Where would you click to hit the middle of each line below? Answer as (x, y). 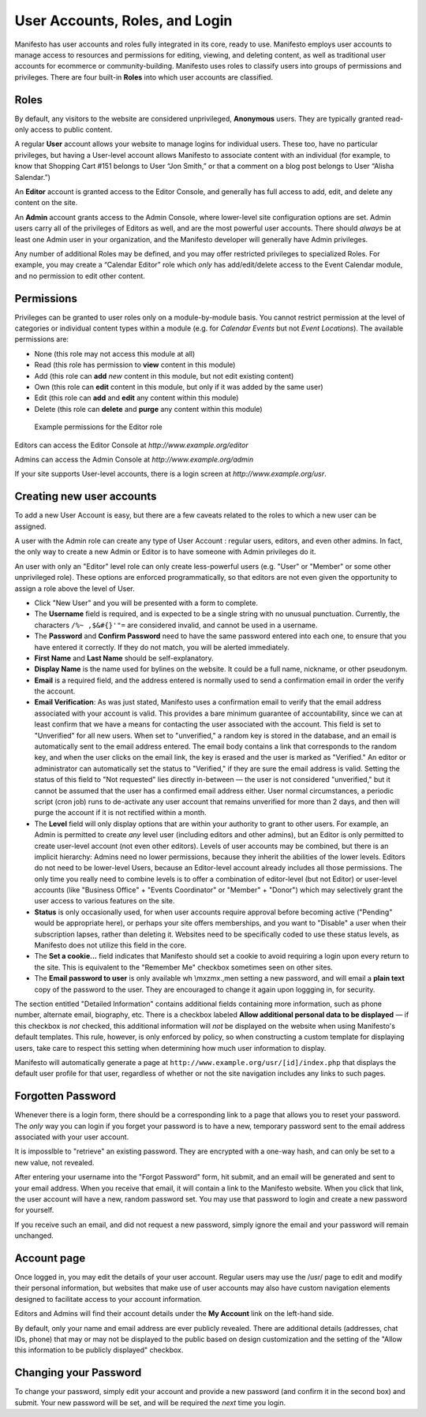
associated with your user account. (72, 1137)
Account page (50, 1258)
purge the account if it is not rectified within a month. (120, 813)
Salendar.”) (33, 177)
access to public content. (71, 129)
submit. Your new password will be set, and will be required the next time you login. (150, 1402)
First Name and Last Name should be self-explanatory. (124, 658)
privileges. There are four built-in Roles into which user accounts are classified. (144, 77)
